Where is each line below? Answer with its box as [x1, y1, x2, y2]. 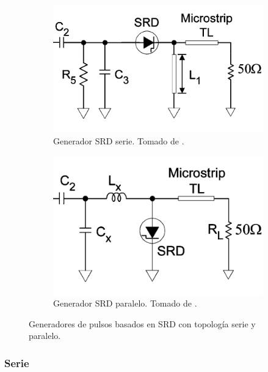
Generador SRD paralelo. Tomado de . [53, 297, 197, 310]
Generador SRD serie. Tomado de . [53, 134, 184, 147]
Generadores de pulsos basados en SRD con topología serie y [29, 317, 256, 330]
